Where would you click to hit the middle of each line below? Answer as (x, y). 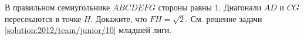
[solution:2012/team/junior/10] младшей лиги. (88, 30)
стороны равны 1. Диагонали (210, 7)
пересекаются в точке (43, 18)
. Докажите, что (119, 18)
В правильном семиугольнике (58, 7)
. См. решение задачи (224, 18)
